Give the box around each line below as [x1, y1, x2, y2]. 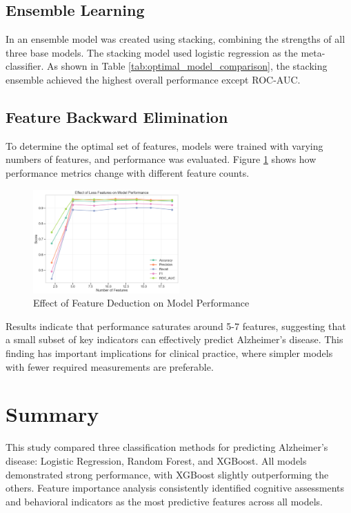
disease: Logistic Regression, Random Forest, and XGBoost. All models [6, 453, 307, 467]
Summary [6, 400, 99, 428]
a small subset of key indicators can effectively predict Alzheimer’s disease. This [6, 332, 343, 347]
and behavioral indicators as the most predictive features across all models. [6, 494, 323, 508]
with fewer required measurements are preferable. [6, 359, 214, 374]
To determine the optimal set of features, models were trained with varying [6, 138, 323, 153]
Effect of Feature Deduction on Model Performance [33, 296, 250, 310]
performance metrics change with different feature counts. [6, 165, 250, 180]
